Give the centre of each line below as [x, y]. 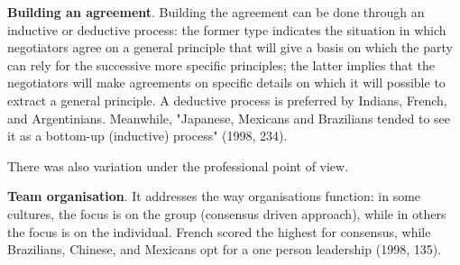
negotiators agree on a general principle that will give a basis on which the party [230, 47]
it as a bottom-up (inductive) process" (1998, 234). [147, 136]
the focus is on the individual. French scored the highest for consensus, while [219, 231]
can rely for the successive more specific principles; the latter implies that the [221, 64]
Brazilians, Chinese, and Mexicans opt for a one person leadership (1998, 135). [225, 249]
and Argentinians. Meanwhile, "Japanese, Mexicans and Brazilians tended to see [229, 118]
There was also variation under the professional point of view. [178, 165]
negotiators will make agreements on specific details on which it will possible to [226, 82]
